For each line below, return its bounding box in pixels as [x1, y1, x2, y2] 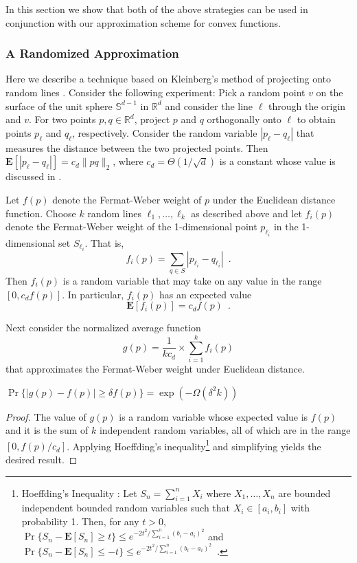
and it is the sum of [5, 423, 89, 437]
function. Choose [5, 206, 76, 220]
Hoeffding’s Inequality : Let [21, 485, 137, 500]
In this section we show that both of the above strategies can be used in [5, 2, 308, 16]
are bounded [278, 485, 331, 500]
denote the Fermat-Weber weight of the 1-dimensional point [5, 219, 257, 234]
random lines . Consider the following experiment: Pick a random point [5, 85, 306, 99]
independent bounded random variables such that [21, 500, 231, 515]
